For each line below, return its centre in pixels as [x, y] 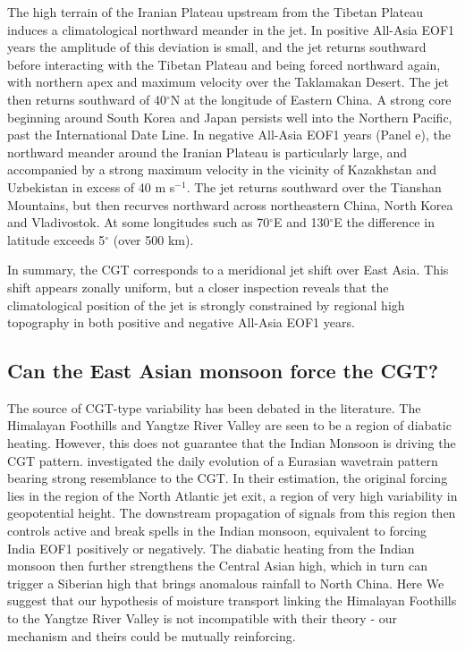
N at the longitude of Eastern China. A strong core [311, 99]
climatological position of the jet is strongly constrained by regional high [206, 304]
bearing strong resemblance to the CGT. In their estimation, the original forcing [228, 478]
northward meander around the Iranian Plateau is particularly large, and [207, 152]
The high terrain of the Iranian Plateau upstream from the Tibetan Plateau [216, 12]
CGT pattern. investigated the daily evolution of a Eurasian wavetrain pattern [223, 460]
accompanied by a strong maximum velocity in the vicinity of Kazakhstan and [222, 169]
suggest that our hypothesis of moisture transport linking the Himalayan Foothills [232, 600]
